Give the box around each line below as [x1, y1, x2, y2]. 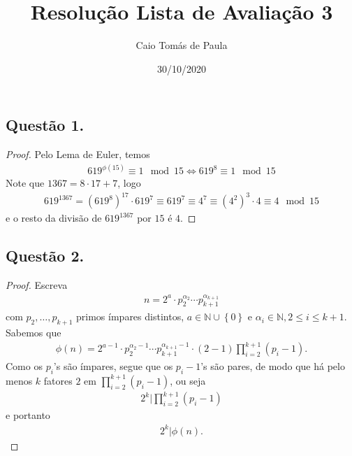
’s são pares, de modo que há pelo [200, 359, 345, 373]
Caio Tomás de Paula [135, 38, 228, 52]
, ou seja [170, 373, 206, 387]
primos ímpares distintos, [76, 309, 184, 324]
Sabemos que [6, 325, 61, 340]
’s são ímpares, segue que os [53, 359, 173, 373]
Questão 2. [6, 245, 85, 266]
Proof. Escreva [6, 278, 68, 292]
